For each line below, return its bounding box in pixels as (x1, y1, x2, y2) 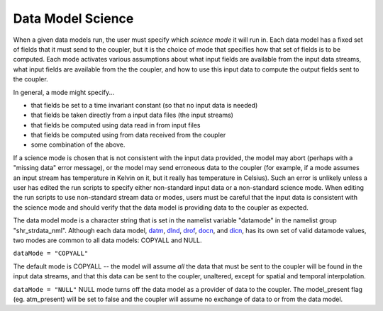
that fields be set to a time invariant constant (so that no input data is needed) (30, 101, 258, 109)
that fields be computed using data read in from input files (30, 120, 201, 129)
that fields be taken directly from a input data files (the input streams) (30, 111, 234, 120)
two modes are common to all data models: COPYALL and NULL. (13, 236, 202, 244)
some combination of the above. (30, 140, 126, 149)
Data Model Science (13, 11, 134, 26)
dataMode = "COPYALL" (13, 249, 89, 258)
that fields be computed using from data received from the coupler (30, 131, 226, 140)
